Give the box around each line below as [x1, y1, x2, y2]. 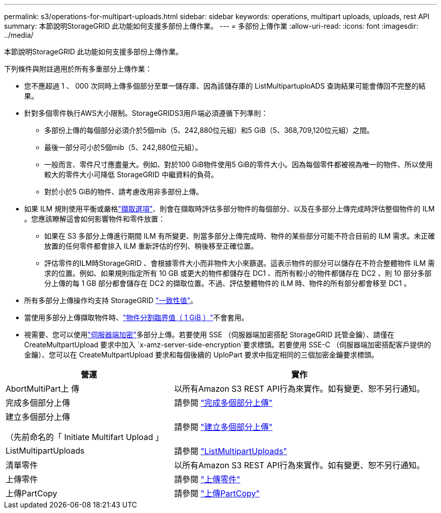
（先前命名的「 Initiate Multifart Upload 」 [6, 432, 164, 442]
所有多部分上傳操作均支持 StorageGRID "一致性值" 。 [24, 296, 197, 305]
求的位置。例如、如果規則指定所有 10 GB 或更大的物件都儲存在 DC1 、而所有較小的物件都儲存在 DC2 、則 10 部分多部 [44, 269, 431, 277]
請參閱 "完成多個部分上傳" [174, 398, 273, 408]
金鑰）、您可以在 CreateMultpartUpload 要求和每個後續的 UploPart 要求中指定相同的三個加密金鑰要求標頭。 [24, 350, 379, 359]
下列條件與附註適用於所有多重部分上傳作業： [4, 64, 152, 73]
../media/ [4, 31, 34, 39]
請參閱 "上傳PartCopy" [174, 488, 260, 498]
